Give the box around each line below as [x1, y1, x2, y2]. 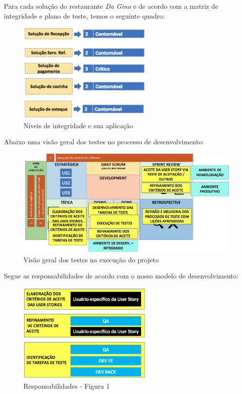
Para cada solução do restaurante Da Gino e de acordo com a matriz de [4, 1, 218, 11]
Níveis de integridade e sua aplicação [23, 120, 133, 130]
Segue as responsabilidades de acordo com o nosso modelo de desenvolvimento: [4, 271, 239, 281]
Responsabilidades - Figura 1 [23, 381, 110, 391]
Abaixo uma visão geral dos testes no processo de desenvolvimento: [4, 137, 204, 147]
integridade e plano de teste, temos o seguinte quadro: [4, 10, 165, 20]
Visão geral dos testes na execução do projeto [23, 254, 159, 264]
